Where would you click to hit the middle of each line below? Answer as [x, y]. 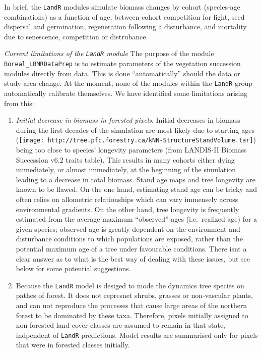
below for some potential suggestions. [73, 268]
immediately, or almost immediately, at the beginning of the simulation [126, 169]
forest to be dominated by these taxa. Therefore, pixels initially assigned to [132, 315]
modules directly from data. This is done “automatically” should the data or [122, 73]
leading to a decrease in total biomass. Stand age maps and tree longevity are [136, 179]
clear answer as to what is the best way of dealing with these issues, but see [133, 258]
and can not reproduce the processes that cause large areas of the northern [132, 305]
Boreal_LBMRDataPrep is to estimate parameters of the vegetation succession [122, 63]
